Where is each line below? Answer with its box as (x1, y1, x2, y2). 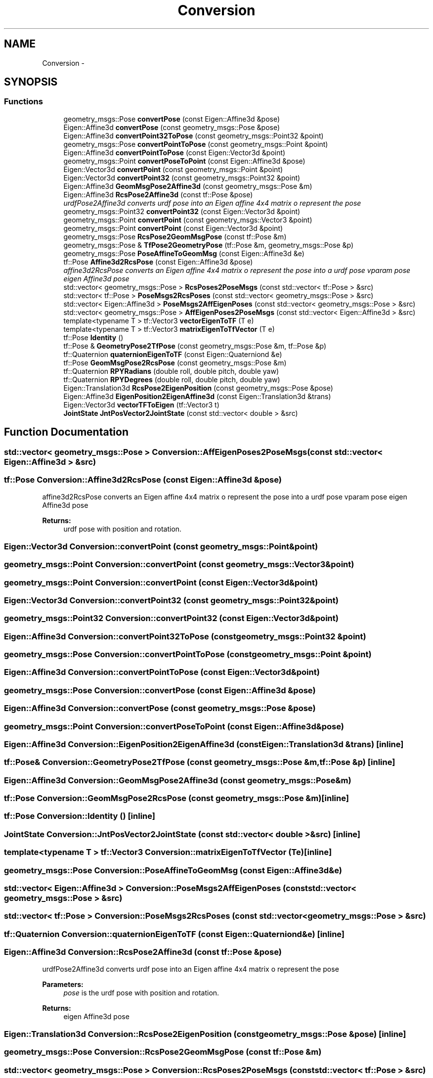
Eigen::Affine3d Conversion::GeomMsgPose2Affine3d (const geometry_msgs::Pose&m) (4, 775, 351, 785)
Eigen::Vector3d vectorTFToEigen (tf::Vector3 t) (63, 400, 219, 409)
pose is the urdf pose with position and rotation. (63, 988, 219, 997)
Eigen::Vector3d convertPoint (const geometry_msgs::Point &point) (63, 165, 283, 174)
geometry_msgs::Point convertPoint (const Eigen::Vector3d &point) (63, 224, 283, 232)
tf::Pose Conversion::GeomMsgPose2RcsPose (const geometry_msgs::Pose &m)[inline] (4, 793, 349, 804)
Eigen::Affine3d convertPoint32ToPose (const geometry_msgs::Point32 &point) (63, 131, 324, 140)
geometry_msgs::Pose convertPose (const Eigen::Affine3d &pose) (63, 114, 280, 123)
